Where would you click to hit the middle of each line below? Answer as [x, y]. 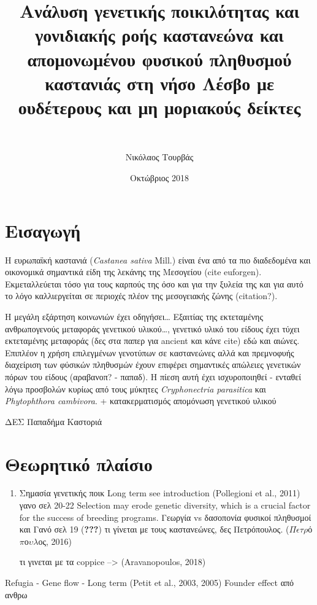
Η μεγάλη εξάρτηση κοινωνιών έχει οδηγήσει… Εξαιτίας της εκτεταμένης [134, 316]
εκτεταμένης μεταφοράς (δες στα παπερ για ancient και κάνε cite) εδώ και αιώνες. [152, 341]
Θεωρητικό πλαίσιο [79, 463]
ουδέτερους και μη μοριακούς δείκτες [159, 107]
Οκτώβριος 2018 [159, 178]
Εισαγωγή [43, 230]
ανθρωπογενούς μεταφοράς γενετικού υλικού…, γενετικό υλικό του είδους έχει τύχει [152, 328]
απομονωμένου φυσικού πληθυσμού [159, 59]
